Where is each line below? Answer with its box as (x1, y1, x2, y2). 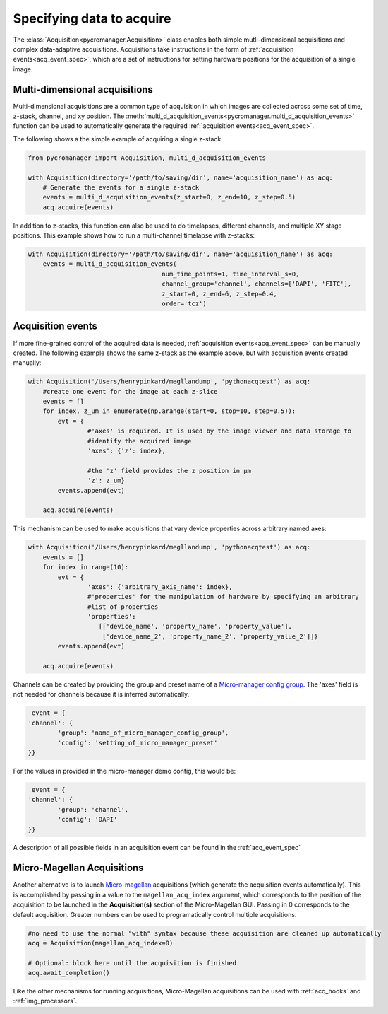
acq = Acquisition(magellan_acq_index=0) (28, 939, 174, 947)
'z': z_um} (87, 477, 125, 484)
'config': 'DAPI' (57, 815, 118, 824)
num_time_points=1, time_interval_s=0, (162, 269, 300, 278)
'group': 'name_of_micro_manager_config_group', (57, 729, 229, 737)
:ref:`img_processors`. (13, 997, 78, 1006)
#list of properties (87, 602, 159, 611)
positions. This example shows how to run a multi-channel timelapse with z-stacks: (13, 231, 255, 240)
